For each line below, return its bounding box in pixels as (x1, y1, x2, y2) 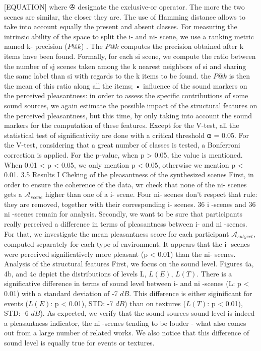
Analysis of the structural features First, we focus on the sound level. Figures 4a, (4, 258, 254, 269)
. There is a (197, 268, 232, 278)
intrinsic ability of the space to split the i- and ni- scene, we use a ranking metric (4, 31, 254, 41)
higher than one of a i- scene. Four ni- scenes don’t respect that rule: (45, 189, 257, 199)
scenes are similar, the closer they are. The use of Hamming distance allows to (4, 11, 245, 22)
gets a (4, 189, 22, 199)
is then (229, 71, 250, 81)
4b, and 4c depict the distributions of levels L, (4, 268, 147, 278)
